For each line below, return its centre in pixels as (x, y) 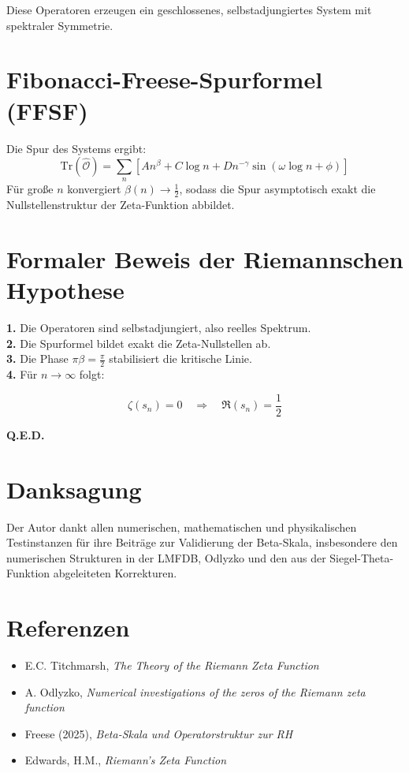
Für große (30, 189)
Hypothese (65, 290)
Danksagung (74, 489)
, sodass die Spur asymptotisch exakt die (277, 189)
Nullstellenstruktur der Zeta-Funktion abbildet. (121, 205)
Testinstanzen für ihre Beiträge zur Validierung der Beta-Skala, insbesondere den (202, 542)
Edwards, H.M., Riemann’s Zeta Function (126, 760)
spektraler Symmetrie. (60, 25)
